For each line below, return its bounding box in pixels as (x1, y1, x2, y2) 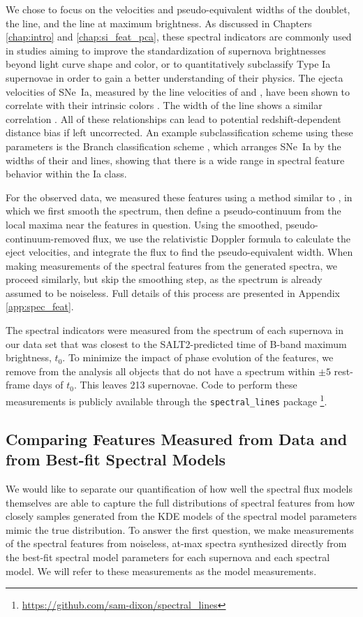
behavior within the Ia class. (6, 166, 127, 181)
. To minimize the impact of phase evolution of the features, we (62, 350, 334, 365)
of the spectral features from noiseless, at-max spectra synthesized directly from (6, 536, 347, 551)
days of (33, 377, 64, 392)
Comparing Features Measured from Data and (6, 428, 348, 449)
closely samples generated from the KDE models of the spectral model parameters (6, 509, 357, 523)
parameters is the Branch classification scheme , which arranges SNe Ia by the (6, 138, 341, 153)
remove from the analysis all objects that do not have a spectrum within (6, 363, 316, 378)
